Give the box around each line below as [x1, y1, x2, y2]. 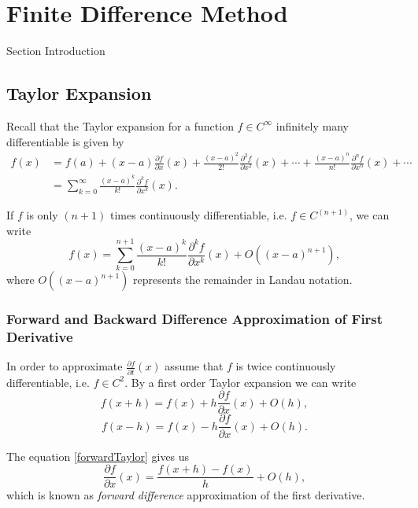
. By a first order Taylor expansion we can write [124, 374, 357, 390]
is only [26, 207, 58, 223]
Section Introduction [6, 42, 105, 59]
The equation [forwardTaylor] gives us [6, 447, 190, 464]
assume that [165, 358, 224, 374]
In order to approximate [6, 358, 123, 374]
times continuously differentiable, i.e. [110, 207, 287, 223]
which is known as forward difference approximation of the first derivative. [6, 487, 365, 503]
